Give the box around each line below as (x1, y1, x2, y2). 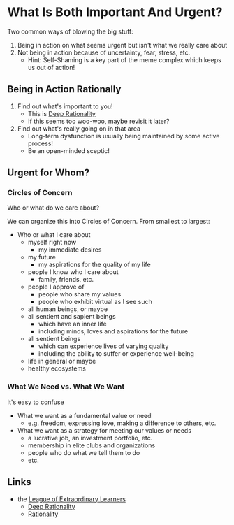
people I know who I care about (27, 268, 119, 276)
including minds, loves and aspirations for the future (38, 327, 189, 336)
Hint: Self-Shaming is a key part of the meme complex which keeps (27, 55, 222, 64)
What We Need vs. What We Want (7, 382, 125, 391)
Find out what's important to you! (17, 102, 113, 110)
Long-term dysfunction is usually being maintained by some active (27, 131, 220, 140)
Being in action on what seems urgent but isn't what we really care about (17, 41, 228, 49)
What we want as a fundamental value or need (17, 411, 152, 419)
